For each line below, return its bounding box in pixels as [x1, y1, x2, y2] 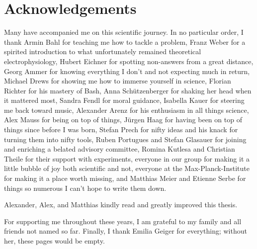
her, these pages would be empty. [4, 236, 105, 246]
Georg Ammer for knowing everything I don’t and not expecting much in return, [4, 66, 250, 76]
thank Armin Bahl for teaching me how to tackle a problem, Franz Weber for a [4, 36, 246, 47]
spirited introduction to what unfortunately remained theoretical [4, 46, 201, 57]
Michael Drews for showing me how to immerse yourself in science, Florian [4, 76, 231, 86]
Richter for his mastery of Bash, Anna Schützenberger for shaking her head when [4, 85, 252, 95]
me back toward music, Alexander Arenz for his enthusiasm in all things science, [4, 104, 249, 115]
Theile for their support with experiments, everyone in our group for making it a [4, 153, 250, 164]
